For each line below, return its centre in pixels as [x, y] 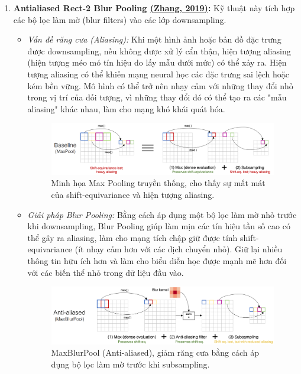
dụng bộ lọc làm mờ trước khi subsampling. [130, 364]
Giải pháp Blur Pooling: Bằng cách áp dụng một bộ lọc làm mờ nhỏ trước [162, 214]
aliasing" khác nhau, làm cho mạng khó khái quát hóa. [126, 108]
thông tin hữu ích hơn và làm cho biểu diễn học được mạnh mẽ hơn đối [157, 260]
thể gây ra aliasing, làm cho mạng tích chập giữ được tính [132, 237]
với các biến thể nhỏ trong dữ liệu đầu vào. [106, 272]
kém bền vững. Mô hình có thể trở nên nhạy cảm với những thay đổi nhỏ [160, 85]
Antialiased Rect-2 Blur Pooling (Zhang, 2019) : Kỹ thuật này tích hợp [154, 8]
